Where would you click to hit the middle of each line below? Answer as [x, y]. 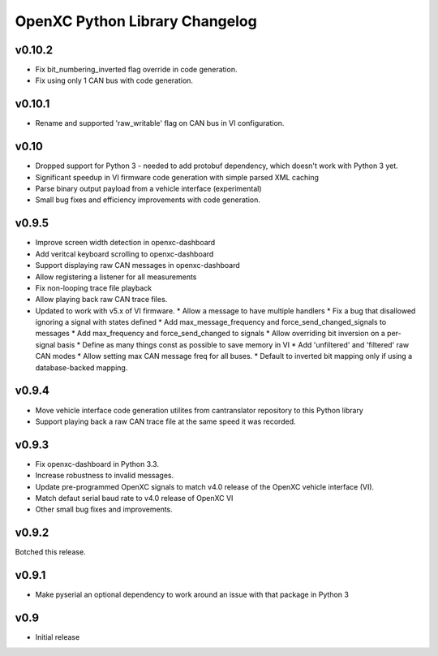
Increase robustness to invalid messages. [105, 476]
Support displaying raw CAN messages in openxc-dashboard [138, 265]
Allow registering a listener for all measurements [116, 277]
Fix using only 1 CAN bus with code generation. [114, 80]
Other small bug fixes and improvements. [104, 509]
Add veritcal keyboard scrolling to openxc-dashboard [125, 254]
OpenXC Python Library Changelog [136, 21]
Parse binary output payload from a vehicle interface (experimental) [149, 189]
